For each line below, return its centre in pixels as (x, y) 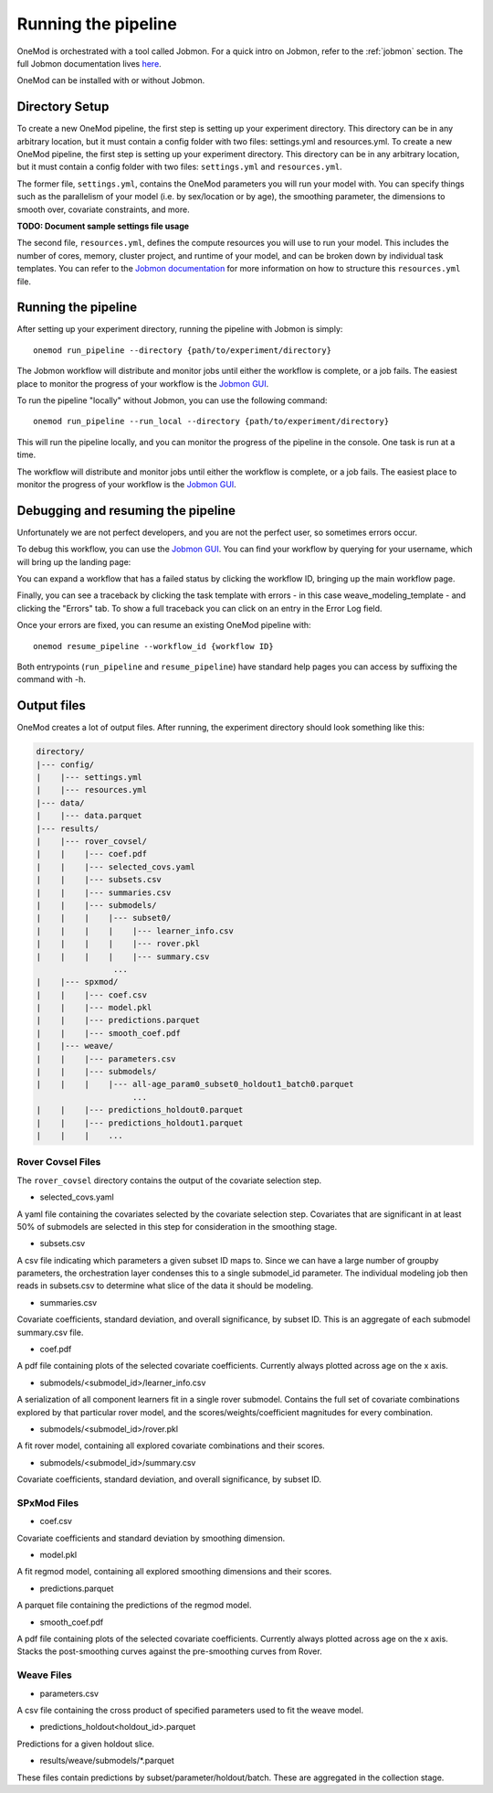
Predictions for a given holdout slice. (86, 1744)
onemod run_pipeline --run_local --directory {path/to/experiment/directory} (211, 422)
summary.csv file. (50, 1332)
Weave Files (44, 1675)
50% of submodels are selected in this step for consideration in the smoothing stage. (177, 1226)
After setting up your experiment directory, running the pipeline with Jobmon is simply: (180, 329)
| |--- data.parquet (89, 816)
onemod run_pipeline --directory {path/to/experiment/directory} (183, 350)
